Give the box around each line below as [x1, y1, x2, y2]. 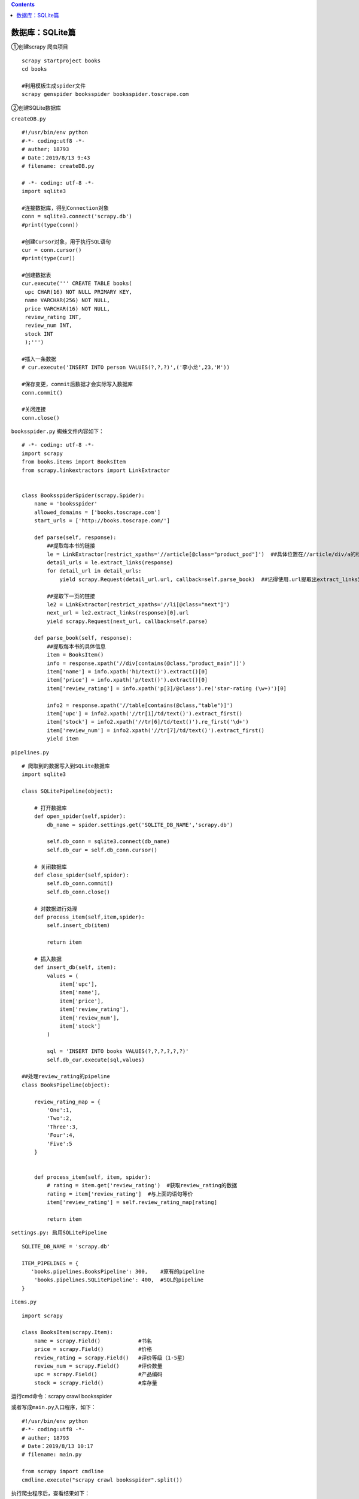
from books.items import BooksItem [22, 459, 126, 465]
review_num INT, [25, 322, 72, 329]
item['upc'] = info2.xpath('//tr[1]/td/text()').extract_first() [47, 710, 243, 717]
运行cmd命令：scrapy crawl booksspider [11, 1393, 112, 1400]
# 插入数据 [34, 955, 62, 962]
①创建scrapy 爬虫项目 [11, 43, 69, 50]
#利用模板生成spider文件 [22, 82, 86, 89]
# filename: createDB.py [22, 162, 95, 169]
